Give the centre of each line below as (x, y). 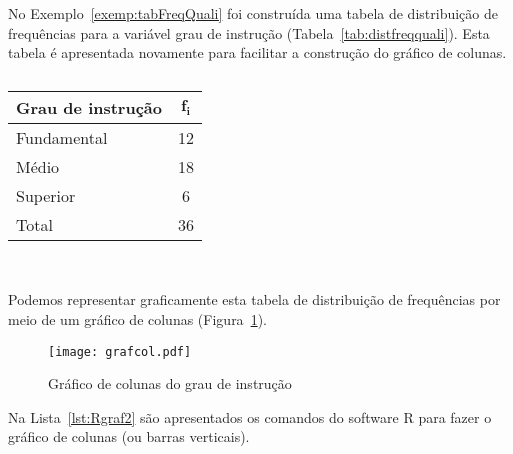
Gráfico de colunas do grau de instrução (170, 383)
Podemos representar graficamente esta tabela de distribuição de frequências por (254, 299)
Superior (46, 195)
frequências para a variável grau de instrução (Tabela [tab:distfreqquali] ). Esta (249, 32)
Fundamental (62, 137)
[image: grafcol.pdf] (120, 351)
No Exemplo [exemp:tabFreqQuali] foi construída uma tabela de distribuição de (253, 13)
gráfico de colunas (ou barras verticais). (129, 436)
